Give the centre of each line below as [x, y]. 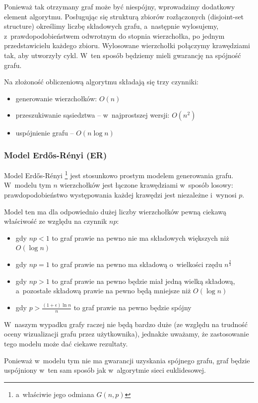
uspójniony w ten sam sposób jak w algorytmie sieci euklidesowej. [105, 370]
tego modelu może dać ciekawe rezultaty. [66, 344]
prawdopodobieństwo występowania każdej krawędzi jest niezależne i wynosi [120, 195]
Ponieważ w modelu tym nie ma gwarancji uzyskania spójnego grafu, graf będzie [127, 360]
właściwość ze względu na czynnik [56, 221]
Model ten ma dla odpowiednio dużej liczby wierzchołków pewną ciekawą [115, 211]
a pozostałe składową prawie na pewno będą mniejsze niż [103, 291]
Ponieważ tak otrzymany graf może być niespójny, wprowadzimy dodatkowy [120, 6]
